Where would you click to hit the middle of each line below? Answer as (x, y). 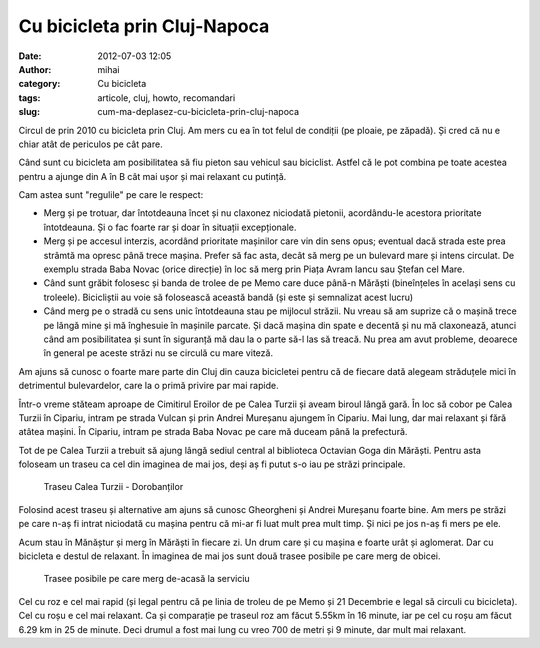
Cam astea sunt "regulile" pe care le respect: (111, 195)
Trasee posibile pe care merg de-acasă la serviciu (146, 579)
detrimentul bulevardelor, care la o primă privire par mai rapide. (148, 386)
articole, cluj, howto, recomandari (166, 97)
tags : (29, 97)
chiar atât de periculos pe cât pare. (91, 144)
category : (39, 84)
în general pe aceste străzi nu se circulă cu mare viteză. (158, 353)
